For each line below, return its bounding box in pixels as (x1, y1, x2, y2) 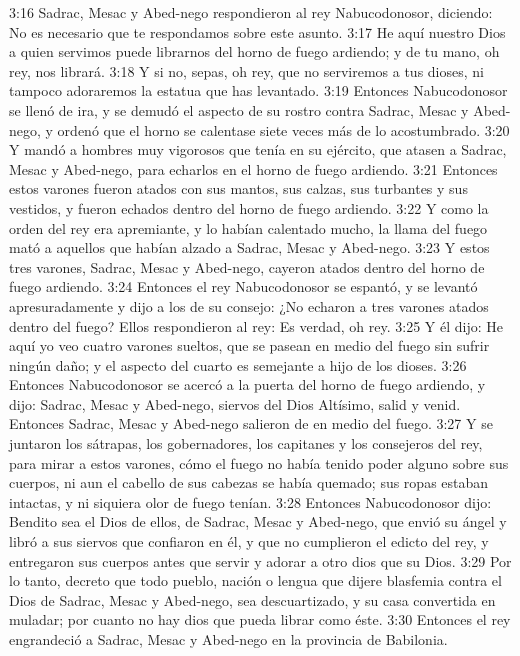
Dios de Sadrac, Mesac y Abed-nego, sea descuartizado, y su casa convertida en (9, 589, 496, 610)
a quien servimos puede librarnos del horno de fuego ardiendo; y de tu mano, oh (9, 41, 500, 62)
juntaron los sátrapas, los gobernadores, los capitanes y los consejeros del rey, (9, 433, 483, 454)
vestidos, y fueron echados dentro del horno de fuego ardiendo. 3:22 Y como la (9, 197, 489, 218)
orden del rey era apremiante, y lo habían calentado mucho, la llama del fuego (9, 217, 488, 238)
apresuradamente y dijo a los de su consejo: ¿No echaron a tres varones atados (9, 295, 489, 316)
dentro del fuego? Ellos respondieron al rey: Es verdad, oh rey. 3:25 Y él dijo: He (9, 315, 503, 336)
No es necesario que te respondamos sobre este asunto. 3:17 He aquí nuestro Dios (9, 21, 506, 42)
